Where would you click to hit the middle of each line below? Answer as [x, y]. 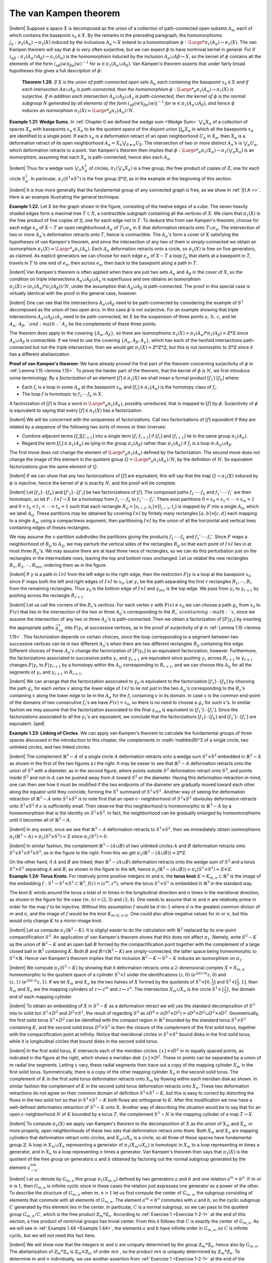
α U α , [253, 144]
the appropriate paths [32, 627]
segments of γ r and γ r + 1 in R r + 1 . [46, 673]
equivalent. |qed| [27, 724]
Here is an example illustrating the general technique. [65, 197]
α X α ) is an [243, 151]
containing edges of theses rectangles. [50, 527]
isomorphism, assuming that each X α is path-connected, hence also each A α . [90, 158]
